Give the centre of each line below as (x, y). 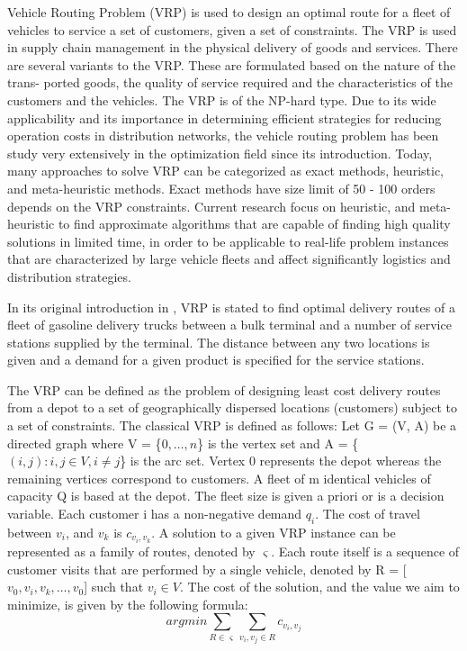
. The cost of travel (368, 514)
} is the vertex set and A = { (278, 443)
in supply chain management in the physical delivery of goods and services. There (233, 47)
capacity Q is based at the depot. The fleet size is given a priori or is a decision (226, 496)
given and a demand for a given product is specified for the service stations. (216, 360)
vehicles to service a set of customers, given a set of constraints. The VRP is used (232, 29)
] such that (114, 587)
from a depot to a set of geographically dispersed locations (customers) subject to (233, 407)
